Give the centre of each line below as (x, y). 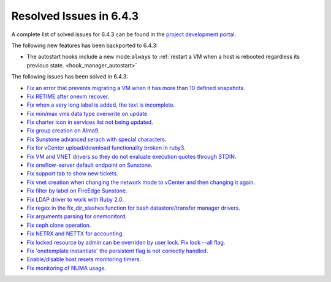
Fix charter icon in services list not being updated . (90, 122)
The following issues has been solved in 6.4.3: (70, 77)
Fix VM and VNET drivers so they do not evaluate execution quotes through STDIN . (131, 156)
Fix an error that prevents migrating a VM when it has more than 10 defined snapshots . (136, 88)
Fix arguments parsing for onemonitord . (77, 216)
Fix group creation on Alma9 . (63, 131)
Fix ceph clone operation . (59, 225)
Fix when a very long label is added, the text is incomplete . (101, 105)
